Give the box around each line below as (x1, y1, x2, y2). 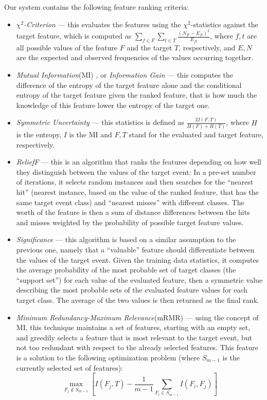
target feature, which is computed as (16, 30, 132, 41)
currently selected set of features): (16, 362, 123, 373)
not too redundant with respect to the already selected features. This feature (16, 342, 259, 353)
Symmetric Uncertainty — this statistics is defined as (16, 117, 184, 128)
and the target (127, 42, 172, 52)
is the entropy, (16, 129, 62, 140)
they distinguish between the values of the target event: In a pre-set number (16, 166, 256, 177)
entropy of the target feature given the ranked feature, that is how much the (16, 89, 257, 100)
